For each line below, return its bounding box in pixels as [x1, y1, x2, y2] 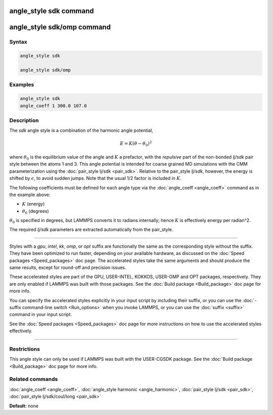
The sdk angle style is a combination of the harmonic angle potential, [9, 127, 154, 134]
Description [9, 117, 39, 124]
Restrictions [9, 345, 40, 352]
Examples [9, 81, 34, 88]
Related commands [9, 375, 58, 383]
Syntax [9, 39, 27, 46]
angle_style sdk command [9, 7, 94, 15]
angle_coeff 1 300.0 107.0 [20, 103, 87, 108]
